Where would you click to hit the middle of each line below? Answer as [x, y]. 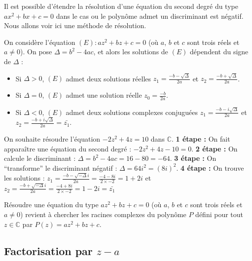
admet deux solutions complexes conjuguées [132, 112]
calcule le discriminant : [40, 158]
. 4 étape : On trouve [210, 168]
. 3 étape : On [193, 158]
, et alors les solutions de [131, 52]
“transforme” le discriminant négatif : [61, 168]
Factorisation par [48, 250]
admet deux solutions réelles [108, 78]
